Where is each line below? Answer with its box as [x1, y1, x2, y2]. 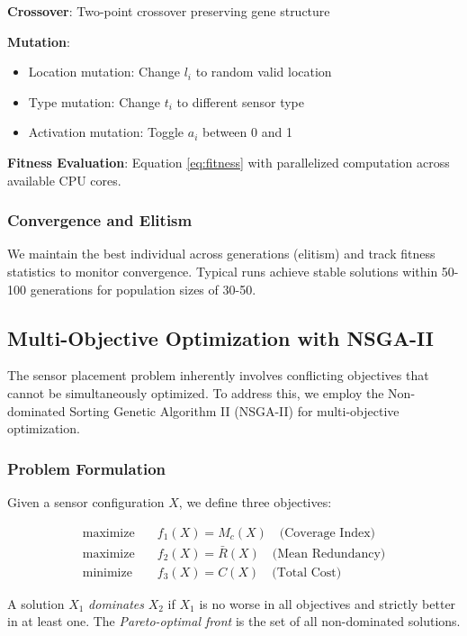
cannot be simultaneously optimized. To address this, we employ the [7, 383, 384, 402]
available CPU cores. [7, 170, 121, 189]
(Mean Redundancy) [272, 547, 386, 560]
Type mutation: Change [28, 92, 161, 111]
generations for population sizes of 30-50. [30, 279, 256, 298]
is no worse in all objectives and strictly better [199, 594, 456, 613]
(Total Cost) [272, 566, 342, 579]
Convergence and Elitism [7, 209, 193, 232]
